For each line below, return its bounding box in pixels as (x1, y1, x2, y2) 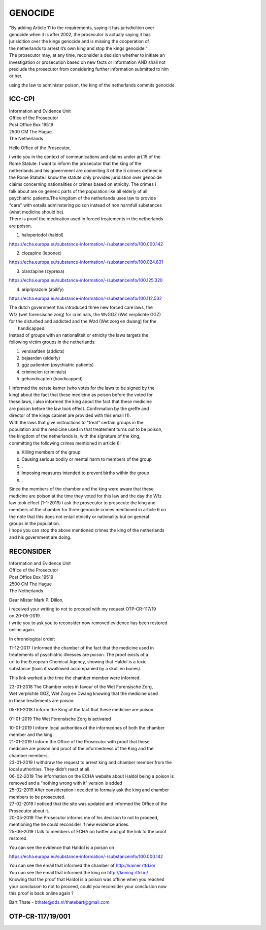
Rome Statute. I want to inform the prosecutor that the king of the (9, 161, 142, 166)
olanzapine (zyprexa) (21, 268, 65, 274)
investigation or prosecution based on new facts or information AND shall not (9, 59, 166, 65)
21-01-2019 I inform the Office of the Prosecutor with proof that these (9, 738, 150, 744)
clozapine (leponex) (21, 250, 62, 256)
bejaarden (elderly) (21, 355, 60, 361)
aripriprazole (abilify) (21, 286, 64, 292)
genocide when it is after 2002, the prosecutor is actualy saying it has (9, 31, 151, 37)
